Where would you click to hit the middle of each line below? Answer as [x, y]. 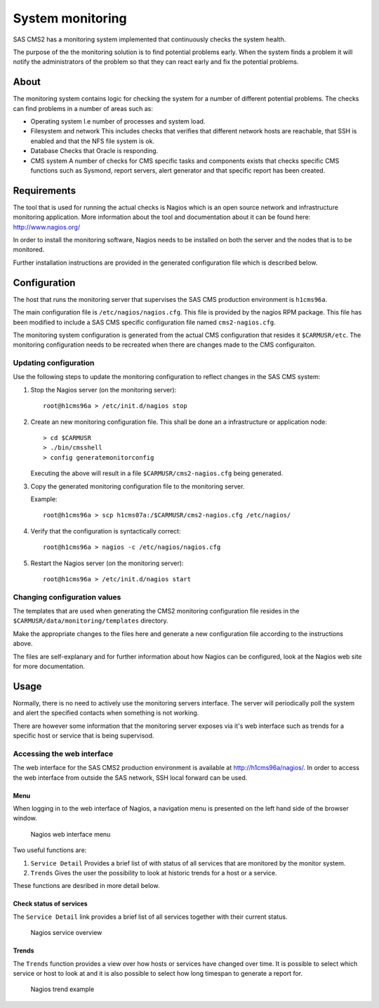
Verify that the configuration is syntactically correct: [106, 531]
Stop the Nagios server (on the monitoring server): [104, 390]
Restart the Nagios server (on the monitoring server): [107, 563]
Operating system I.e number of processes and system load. [118, 121]
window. [25, 818]
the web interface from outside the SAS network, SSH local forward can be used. [130, 777]
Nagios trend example [62, 989]
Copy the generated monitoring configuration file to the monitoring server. [138, 486]
